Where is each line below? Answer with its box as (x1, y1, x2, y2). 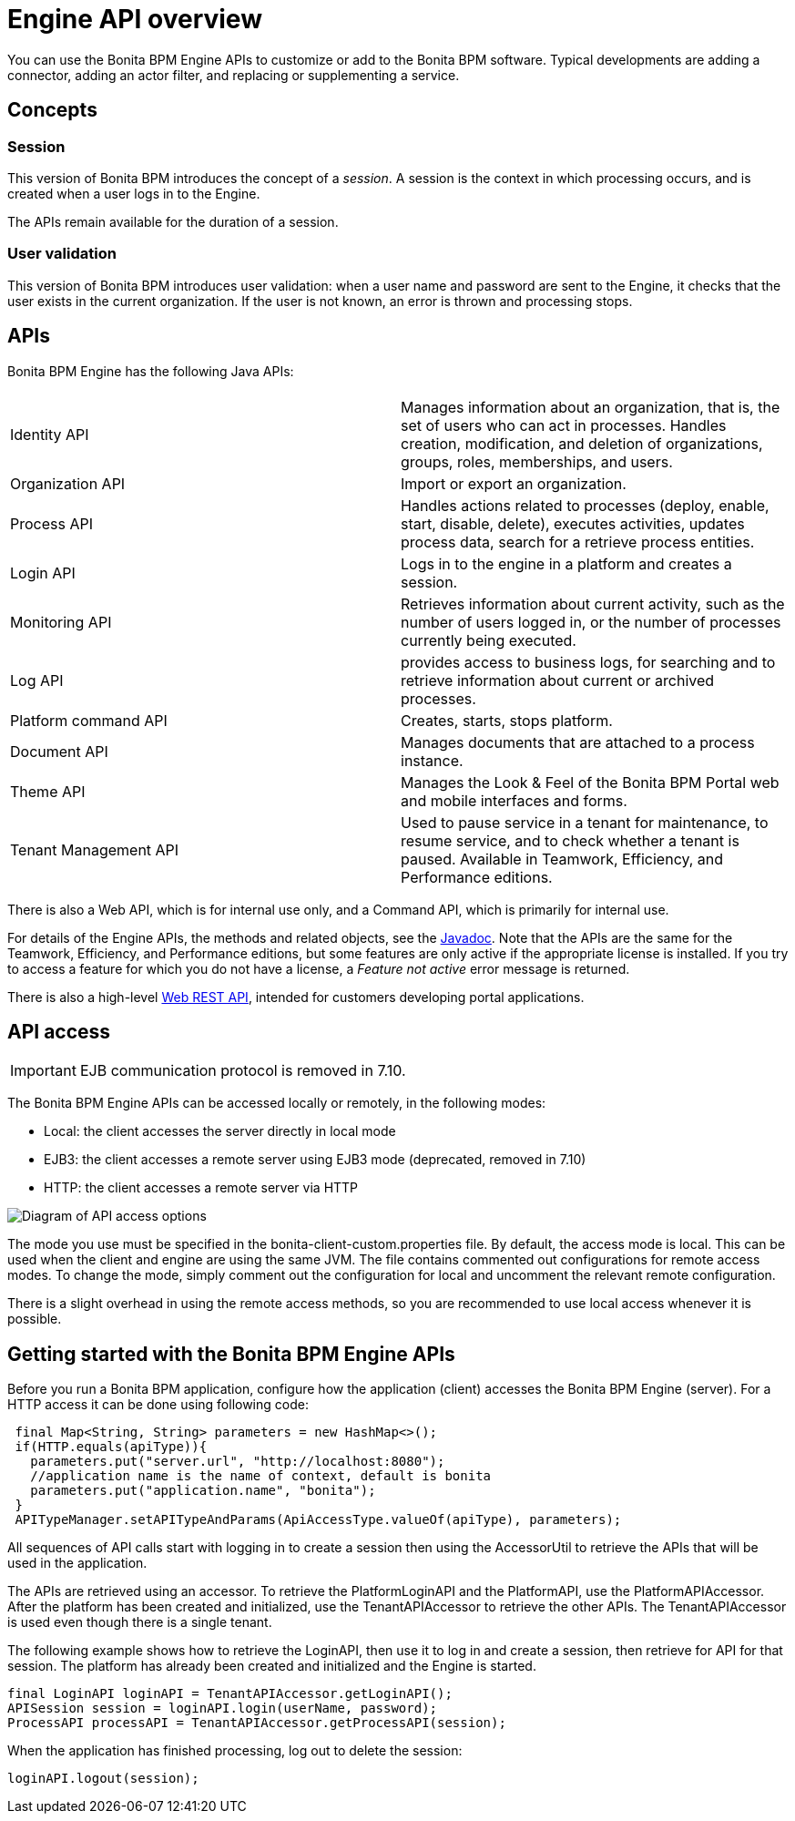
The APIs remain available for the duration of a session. (7, 213, 339, 230)
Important (10, 1061, 76, 1080)
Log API (10, 670, 64, 690)
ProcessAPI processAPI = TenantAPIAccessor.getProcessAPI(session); (7, 1715, 506, 1731)
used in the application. (7, 1555, 148, 1571)
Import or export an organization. (401, 474, 627, 493)
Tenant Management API (10, 840, 179, 859)
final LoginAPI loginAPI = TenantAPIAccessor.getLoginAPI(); (7, 1686, 453, 1702)
